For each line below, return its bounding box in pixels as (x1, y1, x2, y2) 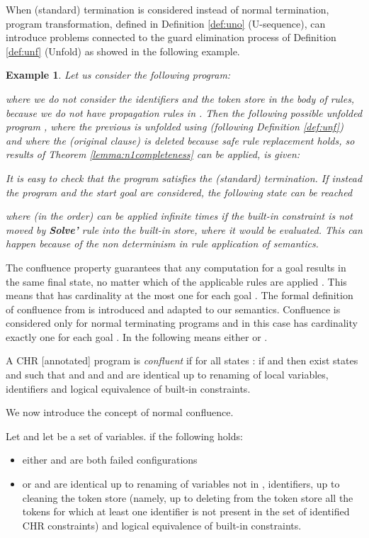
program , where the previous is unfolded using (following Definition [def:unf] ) (6, 119, 344, 134)
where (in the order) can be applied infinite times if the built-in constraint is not (6, 208, 353, 223)
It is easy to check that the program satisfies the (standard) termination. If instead (6, 170, 363, 185)
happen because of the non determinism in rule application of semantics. (6, 236, 319, 251)
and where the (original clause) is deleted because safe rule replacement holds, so (6, 133, 355, 147)
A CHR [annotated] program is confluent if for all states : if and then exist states (6, 353, 358, 368)
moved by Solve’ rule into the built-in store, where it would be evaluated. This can (6, 222, 363, 237)
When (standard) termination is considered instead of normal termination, (6, 2, 329, 16)
